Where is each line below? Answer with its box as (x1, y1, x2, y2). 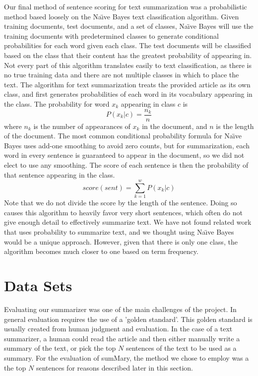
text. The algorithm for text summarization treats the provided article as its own (4, 79, 251, 89)
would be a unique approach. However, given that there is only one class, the (4, 236, 238, 247)
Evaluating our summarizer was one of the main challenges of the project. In (4, 304, 237, 314)
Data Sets (4, 275, 72, 296)
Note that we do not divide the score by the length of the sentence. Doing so (4, 197, 237, 208)
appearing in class (121, 98, 176, 109)
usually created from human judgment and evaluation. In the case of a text (4, 323, 233, 334)
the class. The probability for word (4, 98, 110, 109)
